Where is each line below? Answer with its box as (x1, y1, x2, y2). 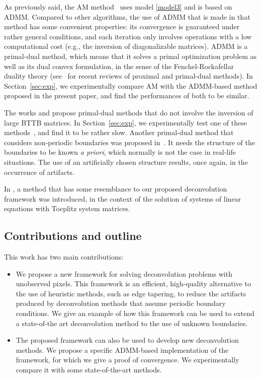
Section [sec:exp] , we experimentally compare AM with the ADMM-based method (4, 80, 257, 91)
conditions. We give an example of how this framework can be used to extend (16, 308, 254, 319)
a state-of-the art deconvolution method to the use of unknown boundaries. (16, 318, 248, 328)
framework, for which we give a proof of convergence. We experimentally (16, 354, 239, 365)
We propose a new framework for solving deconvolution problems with (16, 268, 232, 279)
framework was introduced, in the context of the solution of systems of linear (4, 193, 241, 204)
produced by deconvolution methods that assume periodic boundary (16, 298, 226, 308)
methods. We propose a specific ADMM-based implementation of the (16, 344, 229, 355)
